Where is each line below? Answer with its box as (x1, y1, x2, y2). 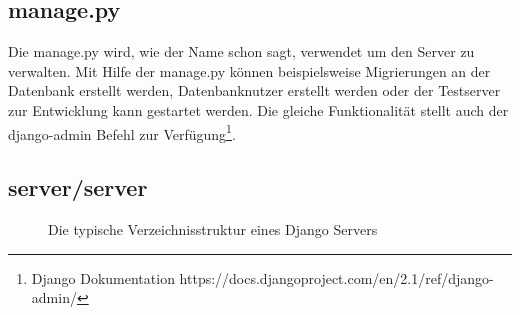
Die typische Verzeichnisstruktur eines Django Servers (48, 219, 378, 240)
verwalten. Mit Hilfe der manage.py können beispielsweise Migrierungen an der (8, 60, 491, 81)
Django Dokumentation (31, 267, 175, 288)
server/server (8, 172, 148, 203)
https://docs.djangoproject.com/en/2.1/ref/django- (179, 267, 494, 288)
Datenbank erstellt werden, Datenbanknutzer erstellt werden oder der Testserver (8, 80, 501, 101)
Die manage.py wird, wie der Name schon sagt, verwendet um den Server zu (8, 41, 475, 62)
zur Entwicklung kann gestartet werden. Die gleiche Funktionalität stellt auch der (8, 99, 509, 120)
